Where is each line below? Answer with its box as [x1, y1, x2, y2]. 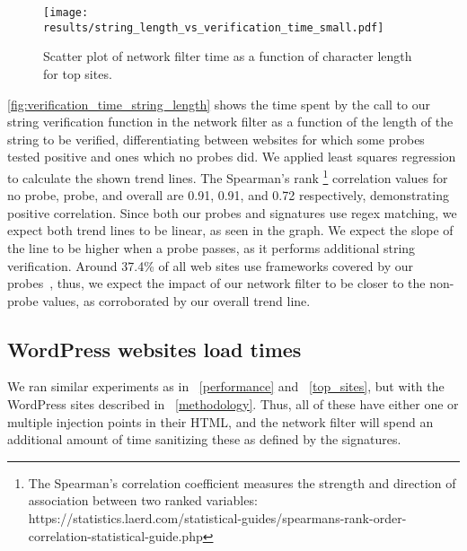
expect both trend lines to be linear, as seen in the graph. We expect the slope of [7, 221, 454, 240]
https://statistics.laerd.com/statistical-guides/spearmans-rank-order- [28, 509, 407, 528]
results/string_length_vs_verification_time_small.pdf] [43, 21, 384, 34]
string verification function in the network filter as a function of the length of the [7, 112, 454, 131]
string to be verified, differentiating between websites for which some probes [7, 129, 425, 148]
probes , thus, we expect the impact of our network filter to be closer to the [7, 274, 426, 293]
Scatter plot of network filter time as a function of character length [43, 47, 412, 66]
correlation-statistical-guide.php [28, 526, 203, 545]
